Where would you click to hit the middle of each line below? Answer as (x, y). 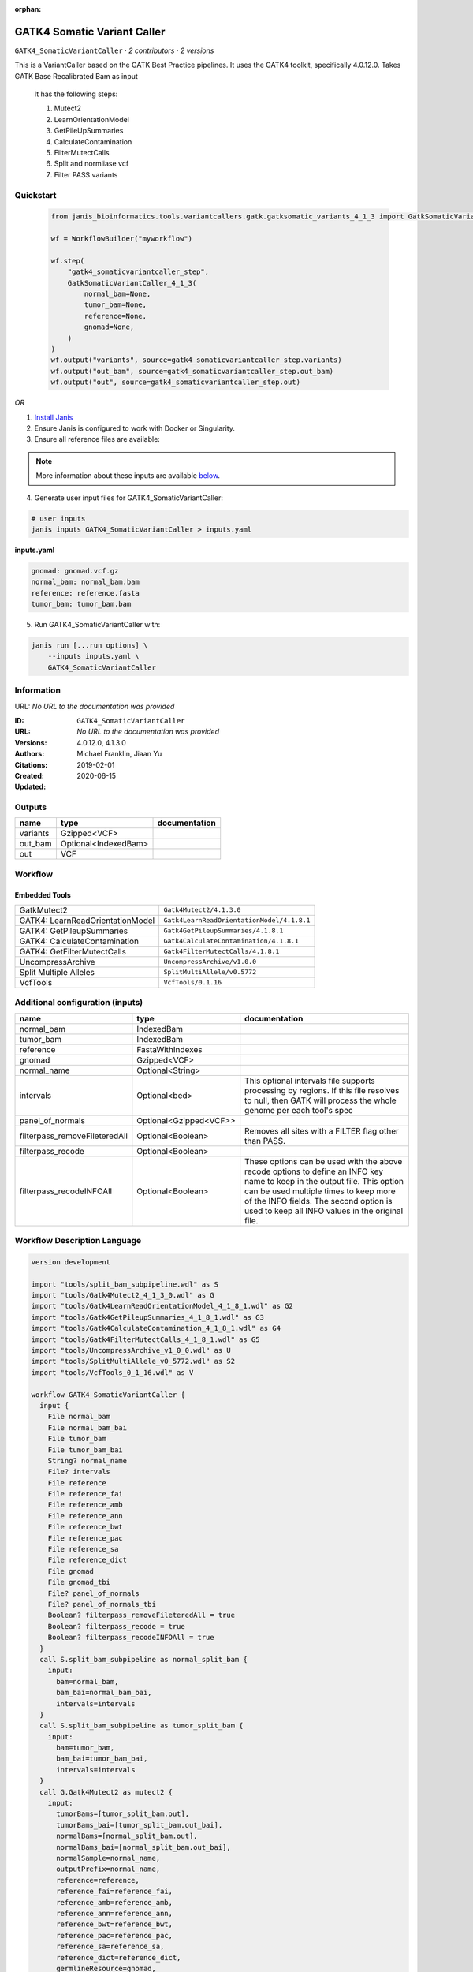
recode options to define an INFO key (314, 1171)
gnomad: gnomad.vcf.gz (75, 571)
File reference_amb (86, 1505)
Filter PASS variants (86, 174)
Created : (30, 775)
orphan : (28, 9)
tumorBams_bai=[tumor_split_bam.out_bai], (140, 1825)
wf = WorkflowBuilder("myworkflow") (122, 239)
